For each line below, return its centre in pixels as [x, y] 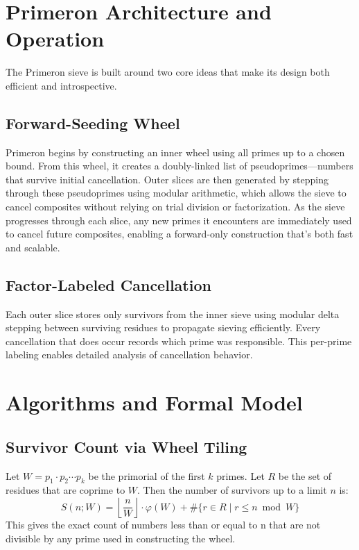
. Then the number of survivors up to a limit [232, 490]
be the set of [305, 475]
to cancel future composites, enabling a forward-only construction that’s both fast [179, 234]
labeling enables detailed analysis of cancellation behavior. [129, 355]
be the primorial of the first [147, 475]
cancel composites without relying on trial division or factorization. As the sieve [175, 207]
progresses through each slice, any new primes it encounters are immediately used [179, 220]
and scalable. [33, 247]
